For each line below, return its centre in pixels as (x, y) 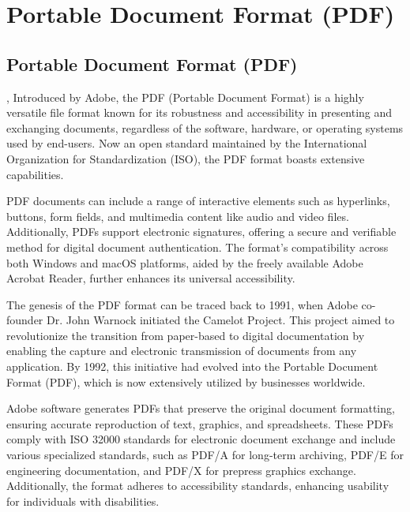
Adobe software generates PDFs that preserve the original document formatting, (201, 408)
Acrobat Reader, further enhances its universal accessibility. (151, 278)
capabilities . (35, 174)
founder (25, 320)
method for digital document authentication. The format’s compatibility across (197, 247)
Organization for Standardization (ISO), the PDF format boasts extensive (186, 158)
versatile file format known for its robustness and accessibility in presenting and (199, 112)
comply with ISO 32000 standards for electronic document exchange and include (201, 439)
